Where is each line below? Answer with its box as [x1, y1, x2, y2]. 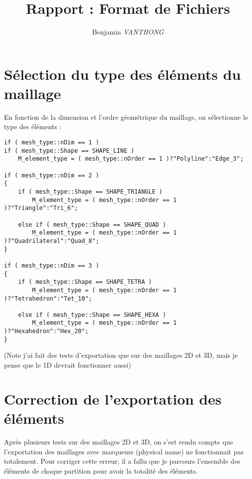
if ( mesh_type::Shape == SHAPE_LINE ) [4, 147, 134, 154]
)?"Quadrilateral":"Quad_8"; [4, 237, 99, 244]
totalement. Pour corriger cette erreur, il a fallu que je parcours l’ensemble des [4, 456, 240, 466]
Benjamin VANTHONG [92, 27, 164, 37]
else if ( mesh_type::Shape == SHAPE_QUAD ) [18, 221, 166, 228]
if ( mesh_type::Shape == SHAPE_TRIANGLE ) [18, 188, 163, 195]
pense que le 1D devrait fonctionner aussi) [4, 360, 131, 370]
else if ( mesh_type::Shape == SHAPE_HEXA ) [18, 311, 166, 318]
